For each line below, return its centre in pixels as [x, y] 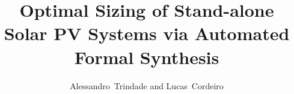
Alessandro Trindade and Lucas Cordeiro [147, 85]
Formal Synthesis [147, 57]
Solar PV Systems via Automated [147, 33]
